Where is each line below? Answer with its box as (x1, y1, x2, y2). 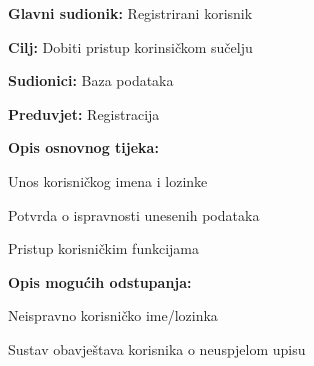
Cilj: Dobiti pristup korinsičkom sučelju (8, 36, 253, 57)
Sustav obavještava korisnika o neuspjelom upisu (8, 338, 306, 359)
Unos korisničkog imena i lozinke (8, 170, 208, 191)
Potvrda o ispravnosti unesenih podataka (8, 204, 260, 225)
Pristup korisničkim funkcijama (8, 238, 200, 259)
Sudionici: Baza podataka (8, 70, 174, 91)
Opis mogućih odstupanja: (8, 271, 192, 292)
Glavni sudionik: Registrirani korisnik (8, 3, 253, 23)
